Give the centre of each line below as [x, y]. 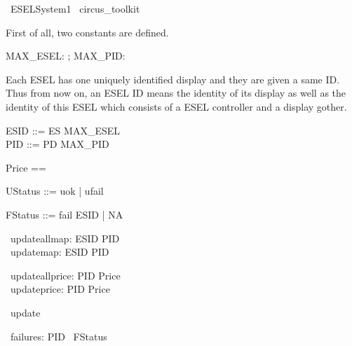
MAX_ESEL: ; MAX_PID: [66, 56]
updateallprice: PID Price [65, 275]
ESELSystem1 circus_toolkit [75, 8]
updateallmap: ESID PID [65, 238]
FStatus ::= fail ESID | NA [65, 214]
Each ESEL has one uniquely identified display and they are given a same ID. [173, 79]
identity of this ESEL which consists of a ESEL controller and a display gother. [176, 106]
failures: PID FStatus [59, 336]
